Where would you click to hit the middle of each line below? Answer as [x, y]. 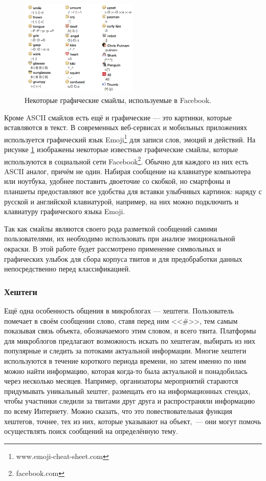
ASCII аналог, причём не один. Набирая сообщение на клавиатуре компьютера [128, 171]
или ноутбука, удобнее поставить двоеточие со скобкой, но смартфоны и [117, 181]
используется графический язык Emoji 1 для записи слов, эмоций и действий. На [130, 138]
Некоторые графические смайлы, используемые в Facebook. [118, 100]
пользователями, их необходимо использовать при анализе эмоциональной [120, 238]
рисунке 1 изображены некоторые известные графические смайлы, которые [121, 149]
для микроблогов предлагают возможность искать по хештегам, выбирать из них [130, 340]
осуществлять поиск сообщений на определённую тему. [91, 431]
